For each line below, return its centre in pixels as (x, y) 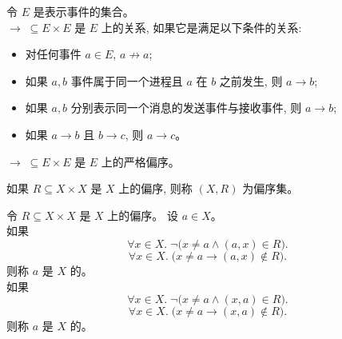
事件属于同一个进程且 (127, 80)
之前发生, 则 (251, 80)
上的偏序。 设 (143, 215)
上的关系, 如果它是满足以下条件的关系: (201, 27)
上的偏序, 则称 (155, 188)
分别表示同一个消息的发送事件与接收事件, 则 (186, 108)
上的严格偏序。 (140, 161)
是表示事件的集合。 (84, 11)
